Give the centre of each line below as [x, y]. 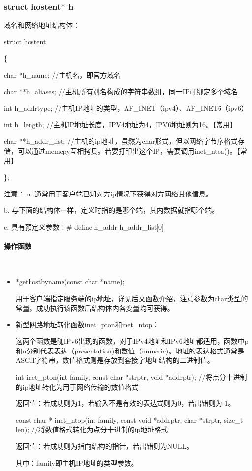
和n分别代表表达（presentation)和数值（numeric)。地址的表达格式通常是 [130, 350]
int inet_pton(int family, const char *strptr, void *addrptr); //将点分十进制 [131, 377]
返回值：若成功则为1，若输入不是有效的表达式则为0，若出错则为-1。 [125, 403]
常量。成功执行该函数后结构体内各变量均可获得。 [95, 308]
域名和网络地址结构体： [42, 25]
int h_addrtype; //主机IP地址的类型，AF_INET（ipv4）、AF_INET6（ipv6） [126, 108]
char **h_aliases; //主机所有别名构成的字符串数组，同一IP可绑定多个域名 [121, 91]
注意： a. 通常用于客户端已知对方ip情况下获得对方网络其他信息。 [108, 193]
